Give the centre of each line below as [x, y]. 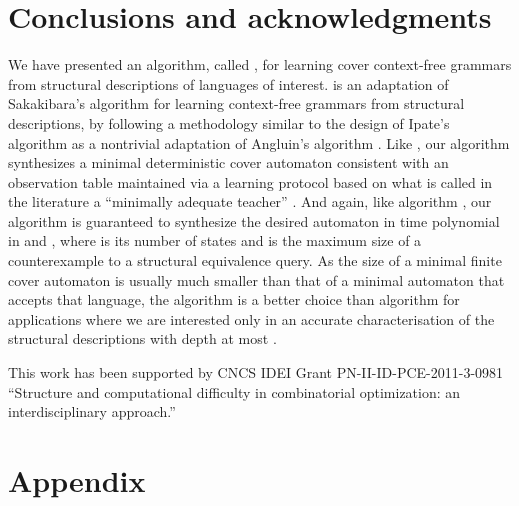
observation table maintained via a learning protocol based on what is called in [250, 181]
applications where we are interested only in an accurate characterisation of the [251, 318]
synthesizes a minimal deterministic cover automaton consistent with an [228, 162]
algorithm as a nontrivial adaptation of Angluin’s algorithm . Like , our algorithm [259, 142]
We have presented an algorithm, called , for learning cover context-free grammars [260, 64]
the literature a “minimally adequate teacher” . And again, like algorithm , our [250, 201]
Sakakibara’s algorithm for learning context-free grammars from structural [236, 103]
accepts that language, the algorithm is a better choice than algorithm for [234, 299]
